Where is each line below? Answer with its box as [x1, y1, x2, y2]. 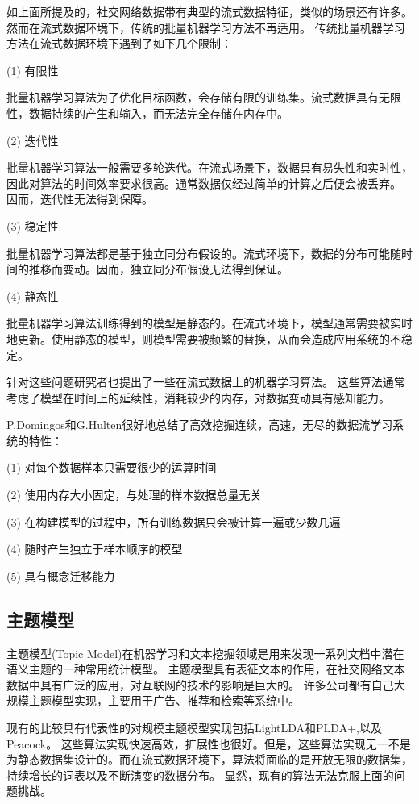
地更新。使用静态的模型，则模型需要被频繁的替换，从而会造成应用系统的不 [6, 330, 401, 347]
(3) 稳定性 [6, 217, 59, 234]
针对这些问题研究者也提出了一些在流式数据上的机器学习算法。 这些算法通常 [6, 373, 405, 390]
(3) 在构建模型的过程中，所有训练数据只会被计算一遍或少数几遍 [6, 513, 341, 530]
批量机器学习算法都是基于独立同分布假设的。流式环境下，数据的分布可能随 [6, 244, 401, 261]
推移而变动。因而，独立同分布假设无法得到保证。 [28, 260, 288, 277]
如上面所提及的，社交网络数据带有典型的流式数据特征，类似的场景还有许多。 [6, 3, 413, 19]
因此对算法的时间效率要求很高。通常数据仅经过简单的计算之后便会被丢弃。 [6, 174, 401, 191]
